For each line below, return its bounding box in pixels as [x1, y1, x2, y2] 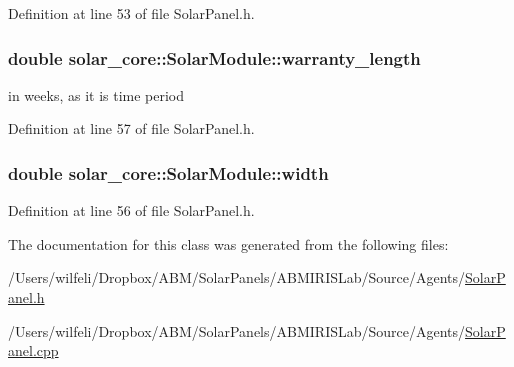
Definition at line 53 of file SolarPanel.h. [8, 3, 255, 23]
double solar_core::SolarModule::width [8, 160, 329, 185]
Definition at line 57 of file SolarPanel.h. [8, 118, 255, 139]
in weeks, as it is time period [8, 84, 185, 105]
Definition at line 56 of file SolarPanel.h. [8, 200, 255, 221]
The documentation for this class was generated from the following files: [8, 233, 449, 254]
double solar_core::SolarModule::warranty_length [8, 45, 421, 70]
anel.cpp [8, 340, 59, 361]
